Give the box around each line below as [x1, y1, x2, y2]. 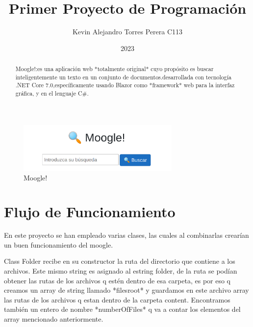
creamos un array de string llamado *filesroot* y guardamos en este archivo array [4, 285, 249, 295]
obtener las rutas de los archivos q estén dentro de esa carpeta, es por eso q [4, 275, 230, 285]
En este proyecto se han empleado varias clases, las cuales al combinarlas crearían [4, 230, 249, 240]
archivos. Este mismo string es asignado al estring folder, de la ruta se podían [4, 265, 237, 276]
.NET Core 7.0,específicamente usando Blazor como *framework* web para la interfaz [15, 81, 235, 89]
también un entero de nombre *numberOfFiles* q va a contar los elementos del [4, 304, 241, 314]
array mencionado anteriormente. [4, 313, 103, 324]
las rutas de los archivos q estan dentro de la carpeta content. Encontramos [4, 294, 230, 304]
